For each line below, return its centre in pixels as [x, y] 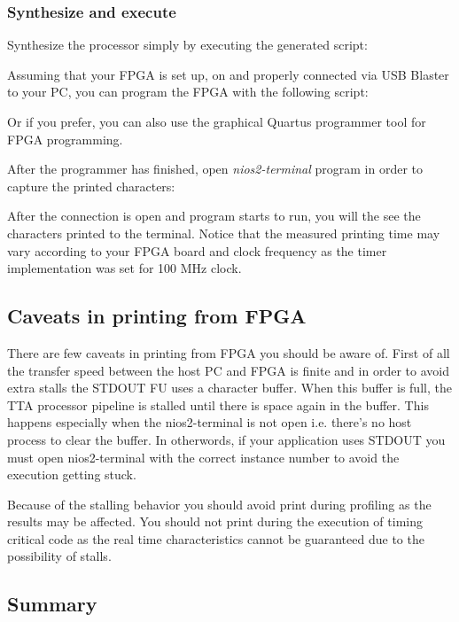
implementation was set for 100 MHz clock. [124, 268]
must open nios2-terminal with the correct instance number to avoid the [203, 457]
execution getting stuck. [72, 474]
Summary [52, 604]
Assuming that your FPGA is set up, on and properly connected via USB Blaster [228, 74]
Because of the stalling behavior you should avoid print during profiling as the [219, 504]
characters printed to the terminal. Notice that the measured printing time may [224, 233]
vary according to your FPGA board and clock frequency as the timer [197, 250]
